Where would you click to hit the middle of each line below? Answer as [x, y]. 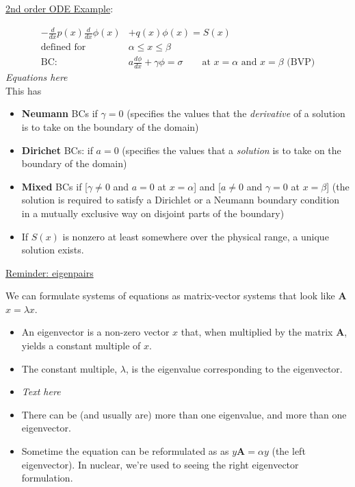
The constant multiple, [69, 368]
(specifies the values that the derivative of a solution [236, 113]
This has [24, 90]
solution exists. [53, 250]
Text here [41, 391]
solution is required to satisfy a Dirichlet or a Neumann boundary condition [181, 200]
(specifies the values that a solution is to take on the [232, 150]
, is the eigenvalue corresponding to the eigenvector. [234, 368]
